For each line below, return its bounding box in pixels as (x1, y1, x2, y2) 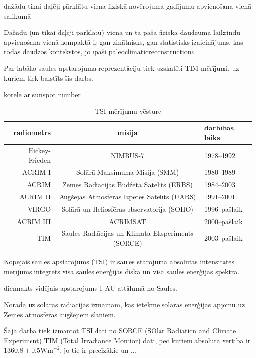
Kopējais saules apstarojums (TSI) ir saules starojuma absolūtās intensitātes (4, 257, 235, 267)
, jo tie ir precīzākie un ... (60, 345, 136, 355)
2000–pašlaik (204, 216, 243, 226)
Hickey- (28, 145, 51, 155)
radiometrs (13, 128, 51, 138)
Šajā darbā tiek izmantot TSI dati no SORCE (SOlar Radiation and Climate (4, 325, 236, 336)
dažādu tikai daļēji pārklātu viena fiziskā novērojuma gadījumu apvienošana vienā (4, 1, 252, 11)
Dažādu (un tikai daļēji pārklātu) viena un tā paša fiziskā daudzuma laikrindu (4, 27, 241, 37)
